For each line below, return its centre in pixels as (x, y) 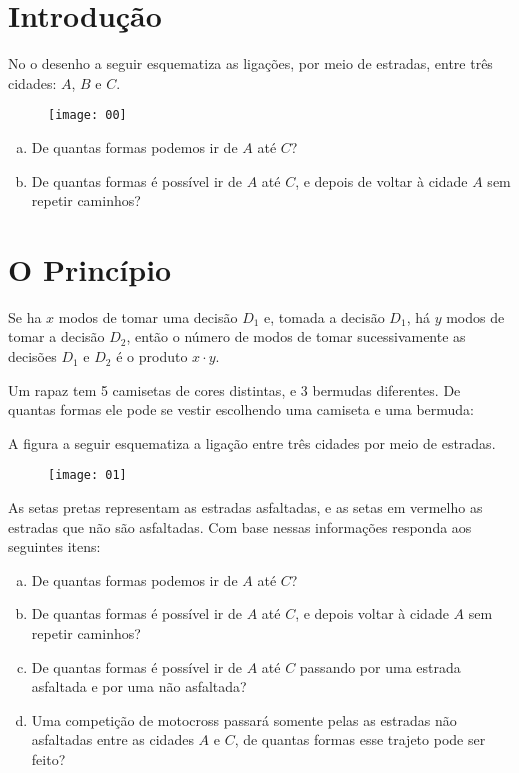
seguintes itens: (54, 546)
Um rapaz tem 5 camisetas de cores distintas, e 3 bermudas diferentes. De (234, 389)
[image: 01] (87, 475)
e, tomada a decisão (324, 316)
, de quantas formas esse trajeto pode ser (360, 739)
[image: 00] (87, 115)
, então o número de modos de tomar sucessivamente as (296, 336)
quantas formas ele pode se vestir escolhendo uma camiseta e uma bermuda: (241, 409)
